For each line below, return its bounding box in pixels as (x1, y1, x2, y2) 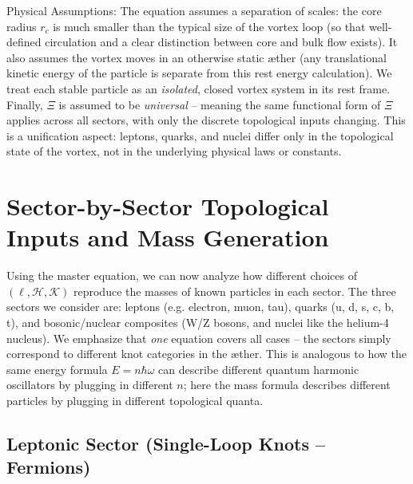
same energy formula (6, 360, 108, 377)
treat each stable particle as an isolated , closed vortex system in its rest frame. (6, 80, 391, 96)
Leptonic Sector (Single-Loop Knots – (6, 431, 326, 455)
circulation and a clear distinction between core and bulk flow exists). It (45, 33, 398, 50)
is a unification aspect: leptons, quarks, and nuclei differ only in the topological (6, 127, 394, 144)
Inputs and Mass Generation (6, 221, 329, 254)
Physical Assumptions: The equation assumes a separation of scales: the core (6, 2, 382, 18)
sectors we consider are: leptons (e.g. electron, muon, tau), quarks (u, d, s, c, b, (6, 298, 395, 315)
